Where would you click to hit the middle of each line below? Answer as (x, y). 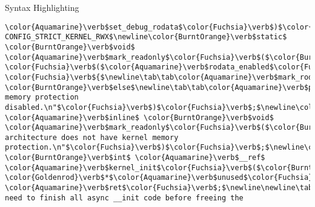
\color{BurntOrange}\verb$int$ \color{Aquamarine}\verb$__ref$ (135, 158)
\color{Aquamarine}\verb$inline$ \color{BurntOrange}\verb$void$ (139, 117)
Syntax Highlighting (42, 7)
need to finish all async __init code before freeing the (124, 198)
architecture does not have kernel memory (92, 137)
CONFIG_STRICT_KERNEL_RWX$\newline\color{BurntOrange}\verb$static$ (146, 37)
